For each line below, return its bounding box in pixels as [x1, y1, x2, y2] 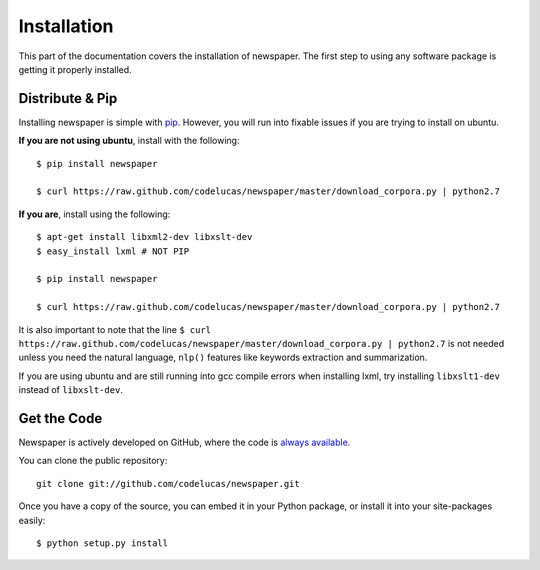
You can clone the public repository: [18, 455, 168, 467]
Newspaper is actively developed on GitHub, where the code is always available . [18, 436, 351, 448]
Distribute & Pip [18, 90, 118, 107]
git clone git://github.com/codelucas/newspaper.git [36, 478, 300, 489]
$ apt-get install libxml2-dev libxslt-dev [36, 231, 253, 243]
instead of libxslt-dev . [18, 384, 124, 396]
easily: [18, 514, 46, 526]
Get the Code [18, 410, 103, 427]
